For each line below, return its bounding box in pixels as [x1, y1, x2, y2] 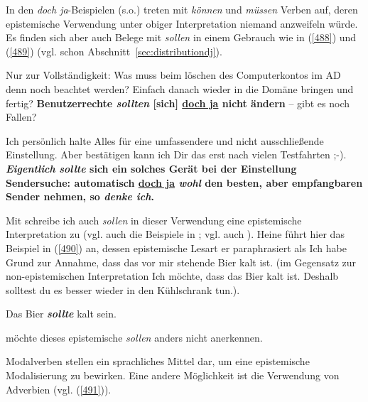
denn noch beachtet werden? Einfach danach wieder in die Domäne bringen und [6, 81, 354, 96]
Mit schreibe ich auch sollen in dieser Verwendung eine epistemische [6, 212, 302, 227]
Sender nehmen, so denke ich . [6, 189, 154, 204]
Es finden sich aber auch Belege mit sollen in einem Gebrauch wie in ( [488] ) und [6, 30, 357, 45]
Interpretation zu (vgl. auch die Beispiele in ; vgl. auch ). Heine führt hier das [6, 227, 345, 241]
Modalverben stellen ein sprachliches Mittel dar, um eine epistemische [6, 354, 310, 369]
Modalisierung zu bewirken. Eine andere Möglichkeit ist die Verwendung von [6, 368, 340, 383]
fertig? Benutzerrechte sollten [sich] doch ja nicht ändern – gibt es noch [6, 95, 350, 110]
